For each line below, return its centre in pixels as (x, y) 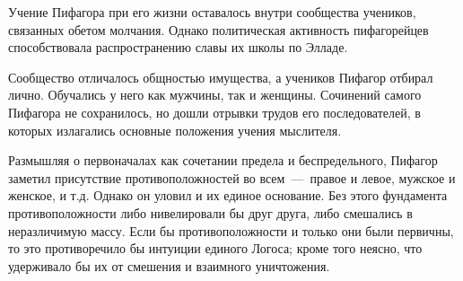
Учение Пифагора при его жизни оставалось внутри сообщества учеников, (212, 12)
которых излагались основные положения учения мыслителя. (175, 130)
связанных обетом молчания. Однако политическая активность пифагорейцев (218, 29)
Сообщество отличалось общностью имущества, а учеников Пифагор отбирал (221, 77)
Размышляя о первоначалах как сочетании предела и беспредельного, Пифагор (223, 160)
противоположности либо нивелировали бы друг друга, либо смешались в (210, 212)
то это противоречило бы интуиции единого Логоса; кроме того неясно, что (215, 248)
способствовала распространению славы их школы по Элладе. (178, 47)
